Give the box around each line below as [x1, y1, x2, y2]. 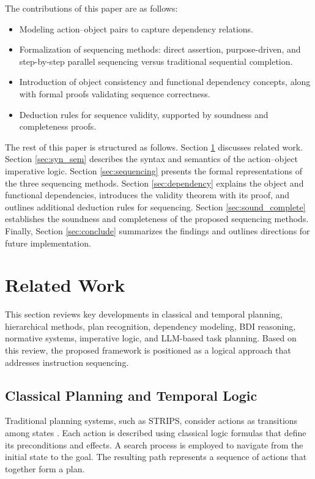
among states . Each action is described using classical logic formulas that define [5, 426, 306, 439]
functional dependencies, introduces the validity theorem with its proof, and [5, 188, 290, 201]
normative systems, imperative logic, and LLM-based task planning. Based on [5, 332, 297, 344]
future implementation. [5, 236, 91, 249]
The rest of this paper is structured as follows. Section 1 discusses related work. [5, 140, 303, 153]
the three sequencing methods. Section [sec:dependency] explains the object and [5, 176, 304, 189]
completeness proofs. [19, 120, 97, 133]
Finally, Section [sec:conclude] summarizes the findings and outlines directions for [5, 224, 310, 237]
